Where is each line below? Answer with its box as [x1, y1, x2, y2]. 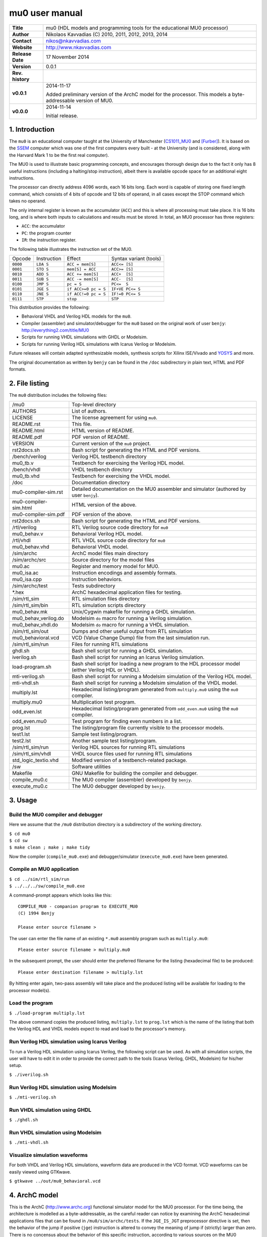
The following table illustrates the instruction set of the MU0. [9, 246, 133, 252]
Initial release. [45, 112, 79, 119]
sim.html [12, 505, 32, 512]
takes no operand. [9, 198, 46, 204]
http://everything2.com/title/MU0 [21, 327, 89, 333]
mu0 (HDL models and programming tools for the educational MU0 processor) [45, 24, 228, 31]
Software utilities [72, 763, 111, 770]
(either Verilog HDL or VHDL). [72, 666, 141, 673]
